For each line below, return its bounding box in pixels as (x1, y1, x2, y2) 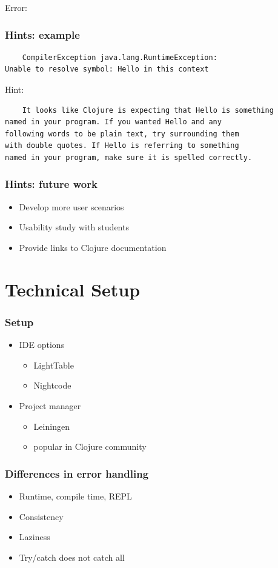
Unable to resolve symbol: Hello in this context (5, 65, 209, 74)
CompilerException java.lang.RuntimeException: (22, 53, 217, 62)
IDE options (19, 338, 65, 351)
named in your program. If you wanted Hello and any (5, 118, 222, 127)
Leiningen (33, 419, 70, 432)
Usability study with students (19, 221, 129, 233)
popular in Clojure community (33, 440, 147, 453)
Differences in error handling (5, 466, 149, 481)
